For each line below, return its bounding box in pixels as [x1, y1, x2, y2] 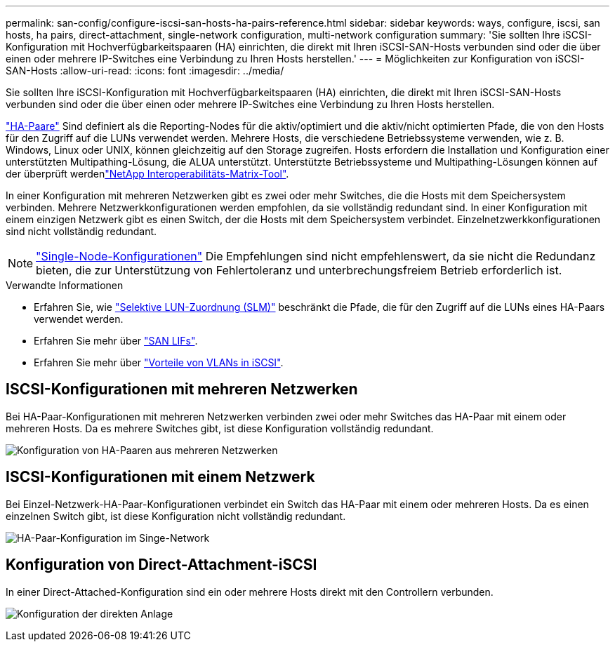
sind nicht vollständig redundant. [6, 225, 157, 237]
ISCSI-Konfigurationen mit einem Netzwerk [6, 468, 315, 486]
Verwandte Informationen [6, 279, 124, 291]
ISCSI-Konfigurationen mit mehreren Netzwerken [6, 380, 358, 399]
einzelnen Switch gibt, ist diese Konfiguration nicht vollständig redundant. [6, 509, 346, 522]
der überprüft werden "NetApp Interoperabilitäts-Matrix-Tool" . [6, 168, 289, 180]
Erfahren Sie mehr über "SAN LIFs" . [34, 335, 198, 347]
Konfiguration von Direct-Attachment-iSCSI [6, 556, 317, 574]
